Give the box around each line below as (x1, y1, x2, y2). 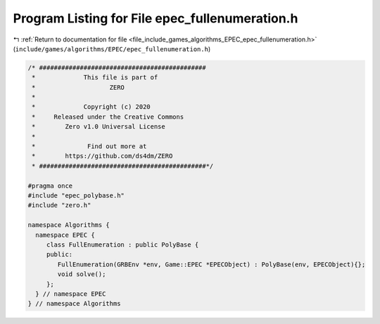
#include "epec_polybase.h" (27, 192, 125, 200)
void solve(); (57, 271, 106, 278)
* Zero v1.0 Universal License (32, 123, 165, 131)
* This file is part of (32, 74, 158, 82)
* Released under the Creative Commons (32, 112, 184, 121)
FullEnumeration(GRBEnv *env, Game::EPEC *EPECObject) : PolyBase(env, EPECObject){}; (57, 260, 366, 268)
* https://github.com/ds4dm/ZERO (32, 152, 173, 160)
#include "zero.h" (27, 201, 91, 209)
